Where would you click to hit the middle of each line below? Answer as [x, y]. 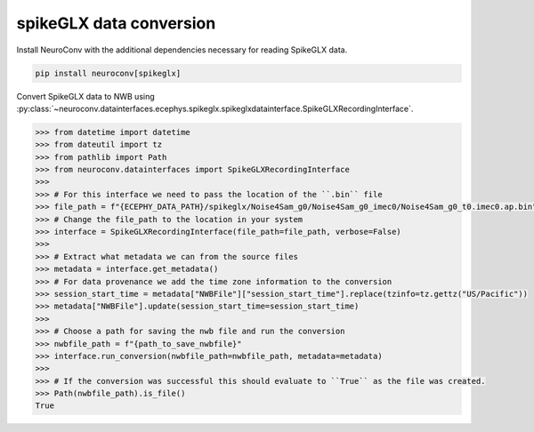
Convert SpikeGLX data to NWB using [85, 96]
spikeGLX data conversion [116, 23]
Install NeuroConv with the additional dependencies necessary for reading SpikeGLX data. [182, 50]
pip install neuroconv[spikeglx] [108, 73]
